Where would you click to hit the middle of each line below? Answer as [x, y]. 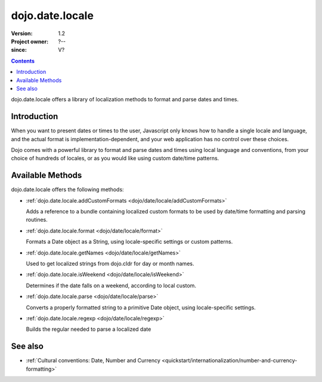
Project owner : [30, 41]
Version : [22, 33]
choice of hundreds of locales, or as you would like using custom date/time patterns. [115, 159]
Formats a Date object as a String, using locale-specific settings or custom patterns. [129, 242]
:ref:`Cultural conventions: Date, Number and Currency [93, 361]
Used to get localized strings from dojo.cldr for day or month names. [110, 263]
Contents [23, 61]
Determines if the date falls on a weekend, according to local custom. [111, 285]
